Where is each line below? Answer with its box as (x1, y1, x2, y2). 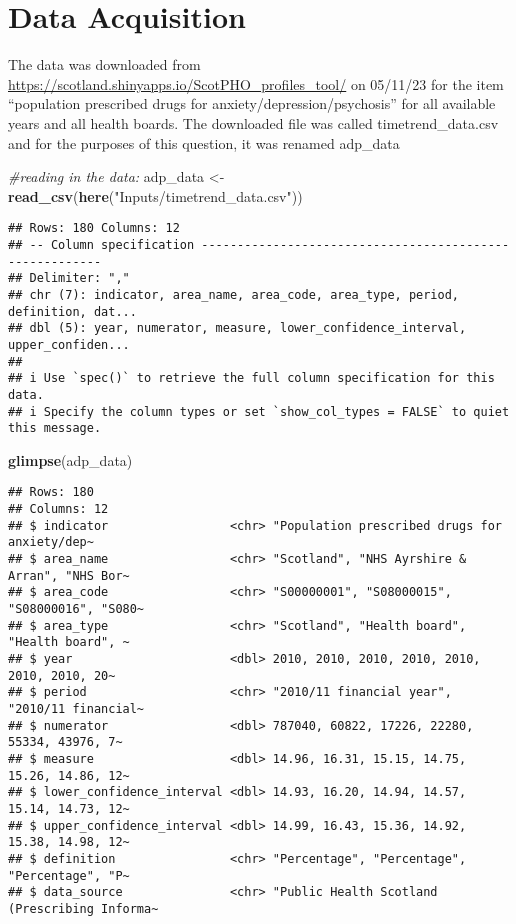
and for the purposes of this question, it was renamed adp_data (8, 132, 400, 153)
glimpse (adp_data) (8, 449, 133, 470)
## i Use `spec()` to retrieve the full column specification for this (8, 371, 495, 386)
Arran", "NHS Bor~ (8, 568, 130, 583)
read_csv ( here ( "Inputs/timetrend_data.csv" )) (8, 185, 303, 206)
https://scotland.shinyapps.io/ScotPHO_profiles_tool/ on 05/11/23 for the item (8, 73, 504, 94)
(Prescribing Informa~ (8, 901, 159, 916)
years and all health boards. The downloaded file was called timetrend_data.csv (8, 112, 499, 133)
